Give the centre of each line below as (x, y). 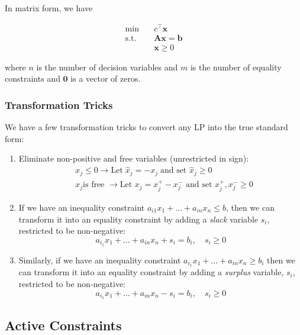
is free (94, 185)
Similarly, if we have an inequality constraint (100, 260)
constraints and (33, 78)
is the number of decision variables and (107, 67)
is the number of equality (236, 67)
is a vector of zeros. (106, 78)
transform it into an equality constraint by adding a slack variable (138, 219)
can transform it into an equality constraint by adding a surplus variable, (151, 272)
